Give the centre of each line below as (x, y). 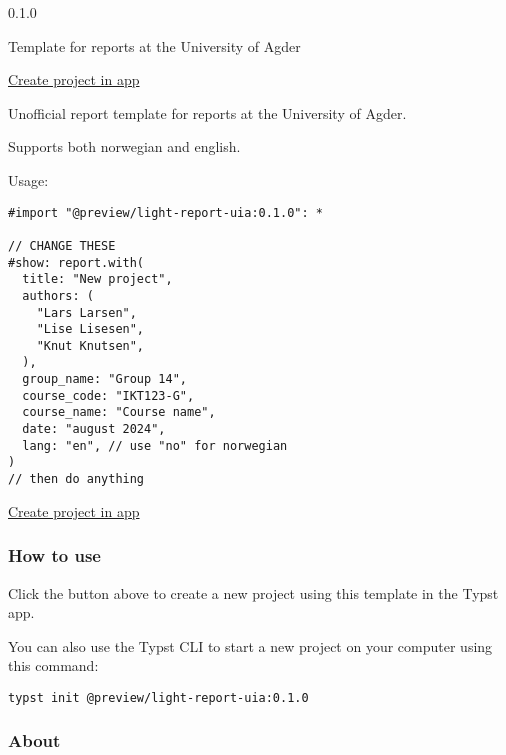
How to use (54, 555)
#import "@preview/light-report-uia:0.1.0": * (165, 212)
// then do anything (76, 479)
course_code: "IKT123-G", (108, 395)
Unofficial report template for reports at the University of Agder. (207, 112)
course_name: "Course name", (119, 412)
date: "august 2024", (94, 429)
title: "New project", (97, 279)
